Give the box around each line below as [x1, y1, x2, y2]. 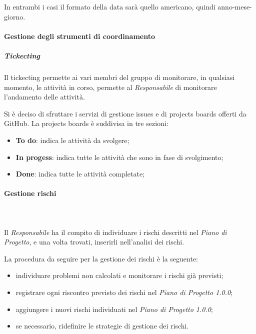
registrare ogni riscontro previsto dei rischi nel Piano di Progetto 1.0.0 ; [15, 287, 233, 297]
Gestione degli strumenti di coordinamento [4, 30, 155, 41]
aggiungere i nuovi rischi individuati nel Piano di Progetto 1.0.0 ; [15, 303, 213, 314]
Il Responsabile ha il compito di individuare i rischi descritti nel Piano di [4, 226, 227, 237]
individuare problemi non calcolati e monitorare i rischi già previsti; [15, 270, 223, 280]
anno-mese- [217, 1, 252, 11]
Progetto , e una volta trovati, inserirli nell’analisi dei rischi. [4, 236, 184, 247]
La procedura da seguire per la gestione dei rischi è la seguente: [4, 253, 198, 263]
